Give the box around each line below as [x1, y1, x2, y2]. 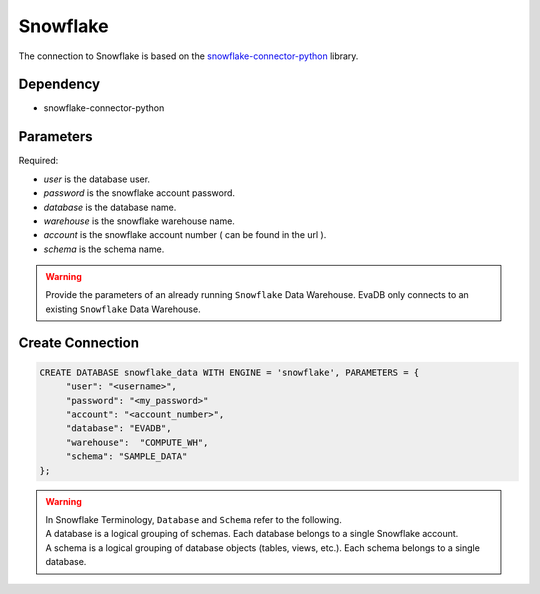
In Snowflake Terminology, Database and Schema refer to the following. [45, 513, 342, 525]
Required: [18, 155, 59, 167]
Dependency [18, 76, 100, 93]
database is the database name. [43, 201, 177, 213]
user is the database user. [43, 173, 150, 185]
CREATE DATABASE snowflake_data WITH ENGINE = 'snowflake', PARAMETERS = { [39, 366, 420, 378]
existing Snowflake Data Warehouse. [45, 303, 201, 315]
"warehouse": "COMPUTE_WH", [65, 436, 209, 448]
